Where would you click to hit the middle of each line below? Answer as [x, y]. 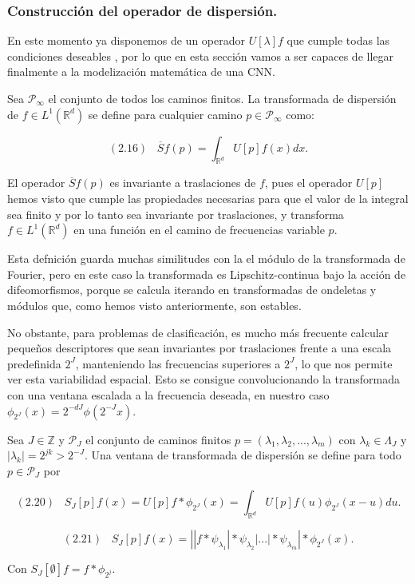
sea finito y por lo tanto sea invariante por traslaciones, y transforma [176, 214]
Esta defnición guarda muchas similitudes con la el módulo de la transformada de [206, 258]
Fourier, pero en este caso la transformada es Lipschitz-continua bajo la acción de [207, 274]
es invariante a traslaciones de [183, 183]
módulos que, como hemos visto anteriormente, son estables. [154, 305]
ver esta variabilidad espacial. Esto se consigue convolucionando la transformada [204, 379]
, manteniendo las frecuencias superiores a [178, 363]
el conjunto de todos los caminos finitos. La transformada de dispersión [222, 98]
